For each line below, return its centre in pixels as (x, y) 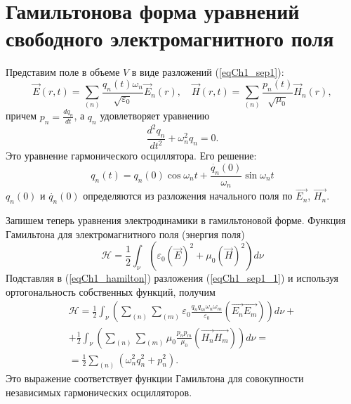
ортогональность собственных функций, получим (111, 291)
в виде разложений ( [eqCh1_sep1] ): (208, 72)
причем (21, 116)
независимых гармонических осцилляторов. (99, 392)
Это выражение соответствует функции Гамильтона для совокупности (155, 378)
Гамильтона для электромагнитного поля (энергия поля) (125, 234)
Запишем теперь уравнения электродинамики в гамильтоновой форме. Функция (176, 220)
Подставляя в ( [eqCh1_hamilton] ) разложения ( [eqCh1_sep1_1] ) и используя (172, 278)
